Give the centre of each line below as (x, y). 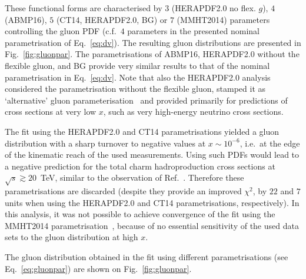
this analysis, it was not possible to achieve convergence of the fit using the (140, 214)
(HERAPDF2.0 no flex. (214, 8)
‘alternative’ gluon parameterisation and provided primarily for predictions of (146, 100)
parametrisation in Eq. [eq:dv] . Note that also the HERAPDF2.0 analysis (138, 77)
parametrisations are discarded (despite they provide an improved (123, 191)
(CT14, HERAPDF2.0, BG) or (112, 19)
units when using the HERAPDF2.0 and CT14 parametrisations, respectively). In (152, 202)
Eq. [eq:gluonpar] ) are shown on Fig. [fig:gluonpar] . (98, 268)
